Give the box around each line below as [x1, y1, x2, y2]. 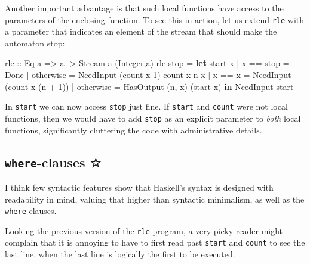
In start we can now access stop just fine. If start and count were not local [5, 100, 288, 113]
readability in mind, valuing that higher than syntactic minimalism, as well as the [5, 192, 305, 205]
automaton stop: [5, 36, 65, 49]
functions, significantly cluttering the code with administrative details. [5, 123, 262, 136]
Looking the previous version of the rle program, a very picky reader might [5, 224, 283, 237]
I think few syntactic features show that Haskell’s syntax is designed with [5, 181, 274, 193]
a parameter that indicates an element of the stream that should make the [5, 25, 277, 38]
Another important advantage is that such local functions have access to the [5, 2, 284, 14]
